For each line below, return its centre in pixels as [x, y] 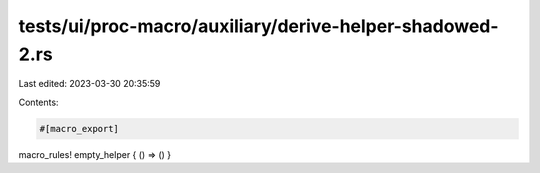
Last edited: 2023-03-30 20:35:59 [89, 84]
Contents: [38, 102]
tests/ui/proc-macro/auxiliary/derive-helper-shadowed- [258, 26]
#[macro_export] [79, 128]
